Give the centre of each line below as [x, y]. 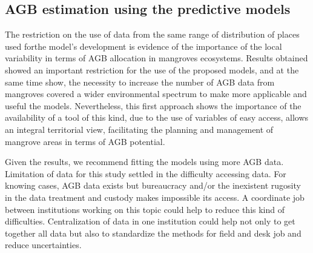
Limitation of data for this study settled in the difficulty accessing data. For [146, 173]
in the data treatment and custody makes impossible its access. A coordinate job [155, 197]
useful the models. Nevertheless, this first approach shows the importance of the [153, 105]
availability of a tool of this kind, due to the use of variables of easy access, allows [157, 117]
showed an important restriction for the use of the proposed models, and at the [152, 69]
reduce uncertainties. [43, 245]
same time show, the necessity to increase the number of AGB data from [140, 82]
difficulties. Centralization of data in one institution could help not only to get [150, 221]
